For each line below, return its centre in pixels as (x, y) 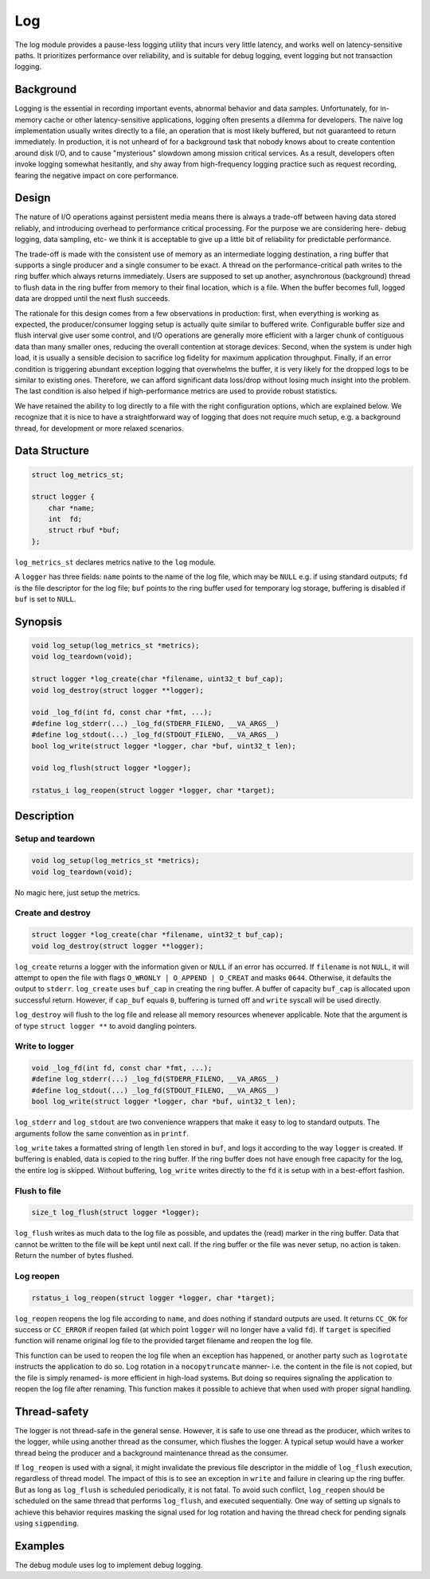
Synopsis (39, 621)
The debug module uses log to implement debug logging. (109, 1565)
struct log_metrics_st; (78, 475)
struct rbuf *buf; (84, 530)
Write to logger (45, 1046)
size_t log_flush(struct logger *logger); (115, 1213)
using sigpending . (47, 1523)
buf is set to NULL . (45, 599)
